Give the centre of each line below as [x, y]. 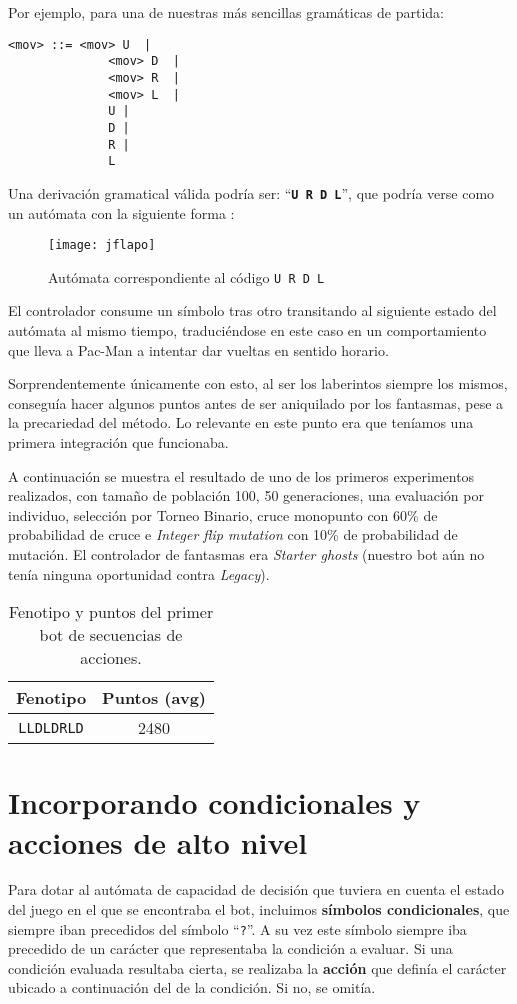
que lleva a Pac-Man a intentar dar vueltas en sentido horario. [198, 349]
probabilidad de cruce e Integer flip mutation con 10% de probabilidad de [233, 534]
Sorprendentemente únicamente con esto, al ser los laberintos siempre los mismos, [258, 383]
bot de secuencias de [111, 635]
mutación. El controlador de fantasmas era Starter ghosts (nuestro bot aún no [246, 553]
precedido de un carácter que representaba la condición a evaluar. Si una [230, 948]
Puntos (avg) [154, 698]
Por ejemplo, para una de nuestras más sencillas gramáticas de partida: [226, 12]
